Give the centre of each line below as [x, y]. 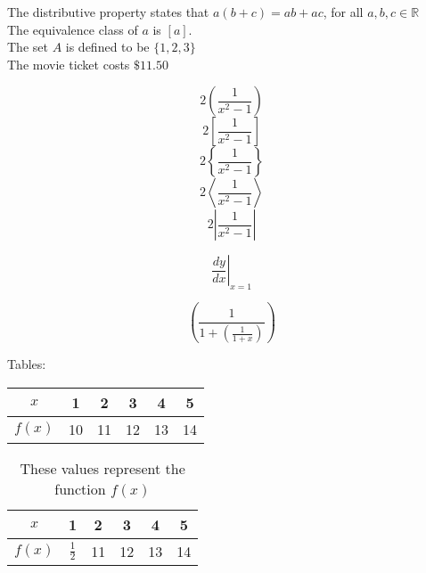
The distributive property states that [108, 12]
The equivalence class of [73, 29]
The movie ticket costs [69, 64]
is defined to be [107, 47]
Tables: [27, 364]
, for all [343, 12]
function [80, 488]
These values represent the [102, 468]
